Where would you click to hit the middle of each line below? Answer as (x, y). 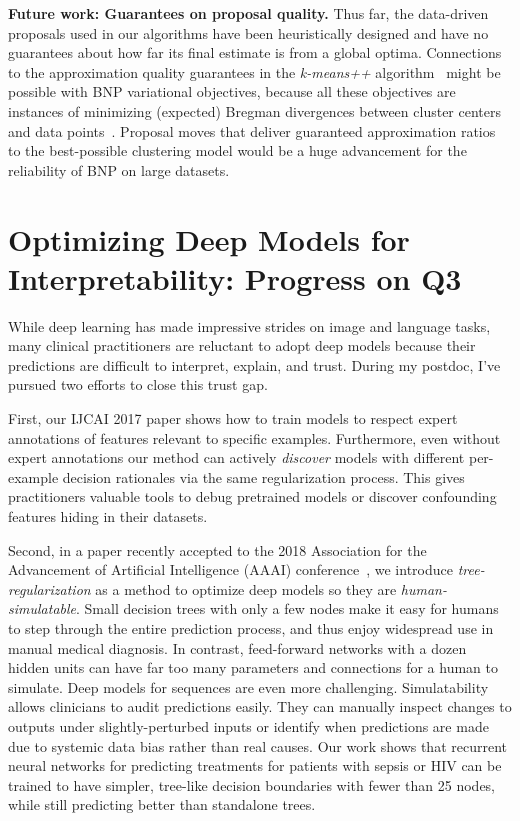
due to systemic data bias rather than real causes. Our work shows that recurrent (257, 745)
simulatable (42, 608)
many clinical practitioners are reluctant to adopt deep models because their (242, 345)
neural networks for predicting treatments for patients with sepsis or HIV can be (255, 765)
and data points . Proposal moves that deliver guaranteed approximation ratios (252, 130)
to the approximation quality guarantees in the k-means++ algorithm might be (254, 71)
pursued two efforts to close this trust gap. (138, 384)
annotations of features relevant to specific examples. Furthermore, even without (254, 437)
